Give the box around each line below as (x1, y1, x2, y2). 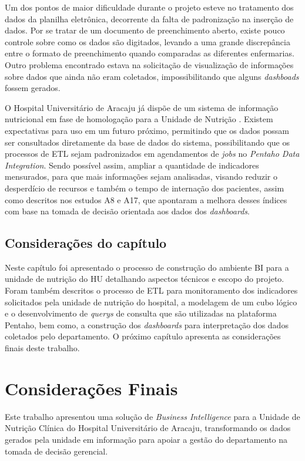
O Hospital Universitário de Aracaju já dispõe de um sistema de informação (5, 101, 279, 113)
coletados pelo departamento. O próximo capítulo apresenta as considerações (5, 330, 281, 342)
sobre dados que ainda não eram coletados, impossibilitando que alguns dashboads (5, 70, 299, 82)
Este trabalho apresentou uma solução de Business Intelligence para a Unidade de (5, 410, 300, 422)
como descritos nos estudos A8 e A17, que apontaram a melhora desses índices (5, 193, 287, 206)
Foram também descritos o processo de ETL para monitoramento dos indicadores (5, 284, 298, 297)
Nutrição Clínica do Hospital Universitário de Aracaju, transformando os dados (5, 422, 291, 434)
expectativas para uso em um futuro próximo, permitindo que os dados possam (5, 124, 290, 136)
